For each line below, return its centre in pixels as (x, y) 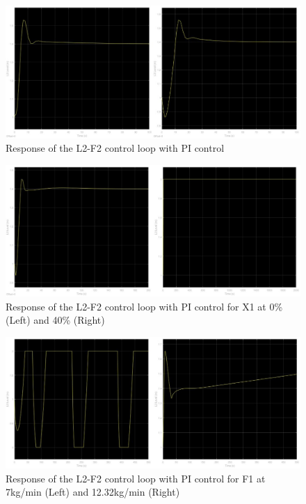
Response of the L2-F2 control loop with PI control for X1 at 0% (144, 306)
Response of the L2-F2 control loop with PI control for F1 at (136, 478)
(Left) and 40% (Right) (55, 320)
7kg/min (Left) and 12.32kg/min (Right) (93, 492)
